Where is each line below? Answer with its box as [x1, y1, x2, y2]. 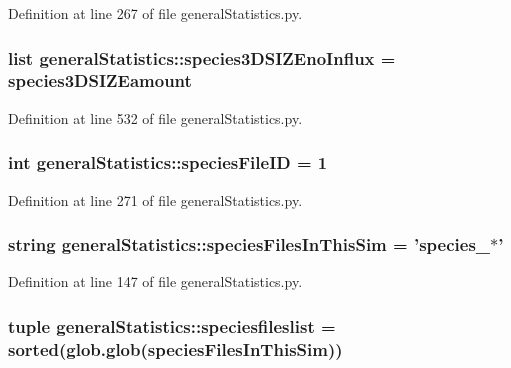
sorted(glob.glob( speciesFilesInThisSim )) [8, 336, 343, 361]
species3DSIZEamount [8, 68, 192, 93]
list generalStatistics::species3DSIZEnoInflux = [8, 45, 396, 70]
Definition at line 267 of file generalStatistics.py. [8, 3, 303, 23]
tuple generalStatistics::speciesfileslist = [8, 313, 336, 338]
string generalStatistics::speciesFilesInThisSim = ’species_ [8, 232, 491, 257]
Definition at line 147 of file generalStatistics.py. [8, 271, 303, 292]
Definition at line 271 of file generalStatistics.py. [8, 189, 303, 210]
